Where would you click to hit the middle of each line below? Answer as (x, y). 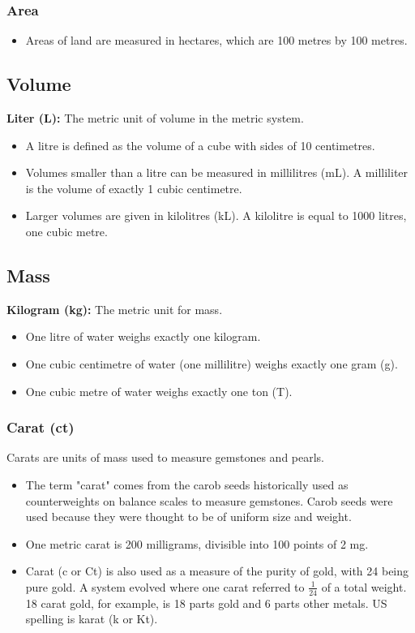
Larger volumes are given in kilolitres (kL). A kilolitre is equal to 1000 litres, (216, 215)
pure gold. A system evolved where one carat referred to (165, 586)
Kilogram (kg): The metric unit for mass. (115, 309)
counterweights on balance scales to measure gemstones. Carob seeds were (209, 500)
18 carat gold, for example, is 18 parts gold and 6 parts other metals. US (206, 603)
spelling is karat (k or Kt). (92, 619)
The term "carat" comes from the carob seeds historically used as (187, 484)
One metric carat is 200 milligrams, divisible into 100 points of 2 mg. (197, 543)
